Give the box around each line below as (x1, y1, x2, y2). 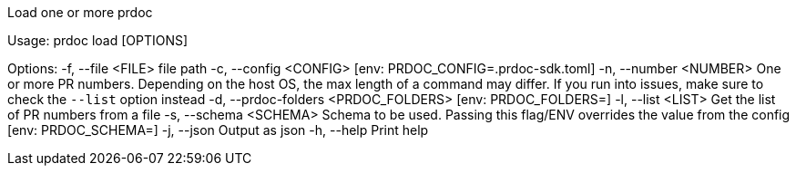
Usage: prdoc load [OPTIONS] (7, 33, 189, 48)
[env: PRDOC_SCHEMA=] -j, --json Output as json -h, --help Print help (7, 122, 429, 138)
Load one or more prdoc (7, 5, 153, 20)
